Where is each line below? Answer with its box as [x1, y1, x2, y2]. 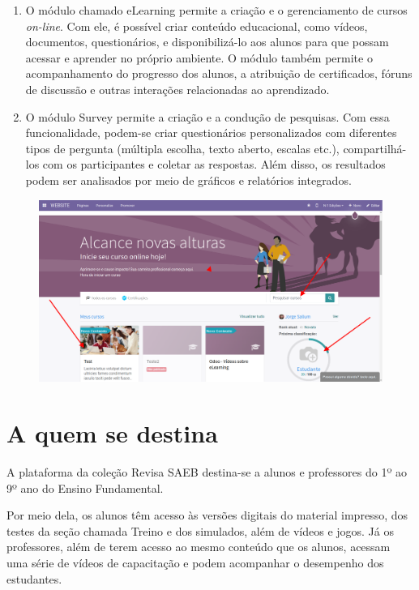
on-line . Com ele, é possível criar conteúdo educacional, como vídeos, [25, 17, 368, 34]
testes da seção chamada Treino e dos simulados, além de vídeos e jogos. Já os [6, 522, 394, 539]
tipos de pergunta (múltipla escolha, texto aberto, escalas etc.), [25, 139, 340, 156]
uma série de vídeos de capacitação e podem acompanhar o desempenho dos [6, 554, 384, 571]
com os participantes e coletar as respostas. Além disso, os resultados [42, 156, 386, 173]
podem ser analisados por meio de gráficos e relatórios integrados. [25, 171, 352, 188]
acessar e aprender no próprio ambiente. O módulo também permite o [25, 49, 373, 66]
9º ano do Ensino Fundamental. [6, 479, 164, 496]
